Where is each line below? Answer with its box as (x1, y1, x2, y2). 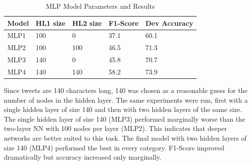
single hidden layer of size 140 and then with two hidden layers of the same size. (4, 104, 242, 114)
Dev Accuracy (145, 18, 194, 28)
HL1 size (35, 18, 66, 28)
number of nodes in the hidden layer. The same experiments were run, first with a (4, 94, 248, 105)
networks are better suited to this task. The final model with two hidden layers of (4, 133, 247, 143)
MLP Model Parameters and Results (46, 1, 155, 11)
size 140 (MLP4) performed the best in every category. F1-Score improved (4, 142, 225, 152)
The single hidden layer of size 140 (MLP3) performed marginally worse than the (4, 113, 245, 124)
